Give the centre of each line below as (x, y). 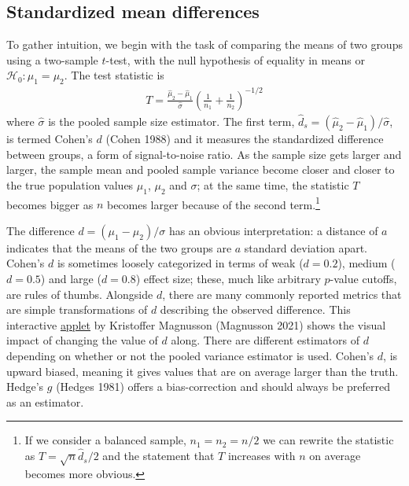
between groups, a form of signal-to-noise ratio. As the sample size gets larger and (204, 154)
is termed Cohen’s (50, 138)
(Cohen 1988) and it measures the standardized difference (245, 138)
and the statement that (158, 456)
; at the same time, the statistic (273, 184)
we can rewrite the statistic (328, 440)
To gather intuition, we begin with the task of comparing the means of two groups (204, 44)
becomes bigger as (50, 204)
